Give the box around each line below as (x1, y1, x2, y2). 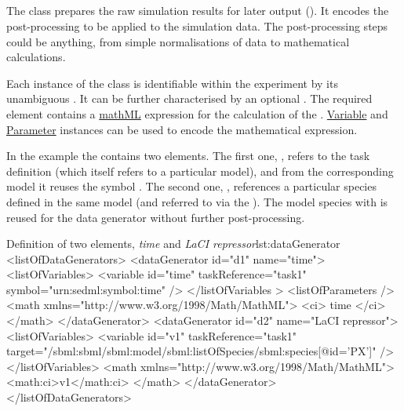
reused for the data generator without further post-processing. (6, 209, 305, 225)
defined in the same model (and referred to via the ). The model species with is (6, 193, 388, 209)
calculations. (6, 49, 66, 65)
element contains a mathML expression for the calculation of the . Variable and (6, 105, 388, 122)
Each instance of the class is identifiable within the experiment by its (6, 75, 338, 91)
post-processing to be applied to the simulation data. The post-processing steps (6, 17, 388, 34)
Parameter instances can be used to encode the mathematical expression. (6, 121, 358, 137)
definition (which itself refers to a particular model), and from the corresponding (6, 162, 394, 179)
